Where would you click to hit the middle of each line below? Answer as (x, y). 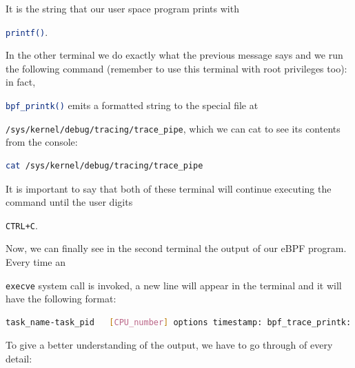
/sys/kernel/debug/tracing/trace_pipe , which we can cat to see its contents (173, 128)
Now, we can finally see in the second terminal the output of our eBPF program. (176, 248)
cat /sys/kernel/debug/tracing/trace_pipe (104, 165)
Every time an (35, 261)
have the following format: (61, 299)
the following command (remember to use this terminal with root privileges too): (176, 68)
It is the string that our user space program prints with (122, 8)
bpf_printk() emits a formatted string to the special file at (132, 105)
